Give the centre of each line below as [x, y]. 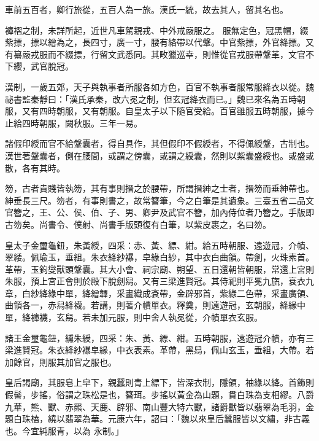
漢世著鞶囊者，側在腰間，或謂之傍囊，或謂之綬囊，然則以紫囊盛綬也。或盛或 [159, 155]
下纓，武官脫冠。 [39, 66]
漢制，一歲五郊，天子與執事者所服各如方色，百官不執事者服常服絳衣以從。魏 [159, 86]
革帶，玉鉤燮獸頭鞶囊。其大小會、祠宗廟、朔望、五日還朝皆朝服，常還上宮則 [159, 269]
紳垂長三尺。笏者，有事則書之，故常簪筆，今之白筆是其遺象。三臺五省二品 [155, 200]
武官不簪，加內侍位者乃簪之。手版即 [241, 212]
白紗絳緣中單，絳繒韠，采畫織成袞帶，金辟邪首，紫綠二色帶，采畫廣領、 [168, 293]
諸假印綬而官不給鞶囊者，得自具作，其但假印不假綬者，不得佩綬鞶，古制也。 [159, 143]
